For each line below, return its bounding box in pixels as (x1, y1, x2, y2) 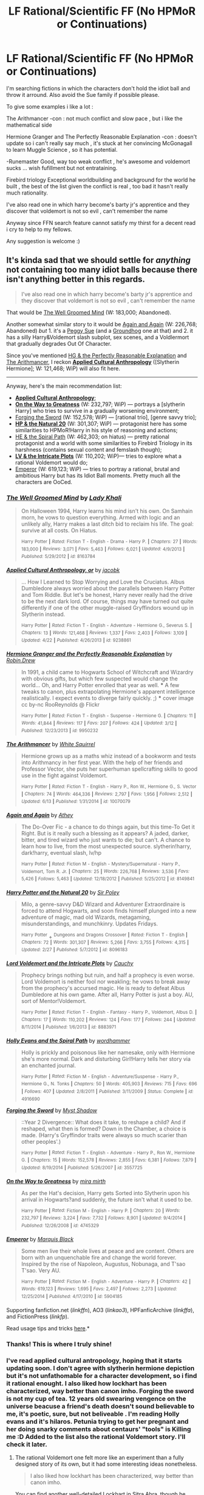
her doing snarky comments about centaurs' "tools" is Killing (6, 1425, 191, 1433)
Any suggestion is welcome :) (6, 237, 80, 244)
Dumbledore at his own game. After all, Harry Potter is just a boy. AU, (21, 991, 194, 998)
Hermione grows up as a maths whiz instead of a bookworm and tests (21, 752, 196, 760)
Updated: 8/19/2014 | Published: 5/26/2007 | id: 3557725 (21, 1165, 143, 1171)
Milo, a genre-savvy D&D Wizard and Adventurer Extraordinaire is (21, 901, 186, 908)
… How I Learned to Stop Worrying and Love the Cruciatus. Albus (21, 578, 185, 586)
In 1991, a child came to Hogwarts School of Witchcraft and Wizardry (21, 668, 194, 676)
